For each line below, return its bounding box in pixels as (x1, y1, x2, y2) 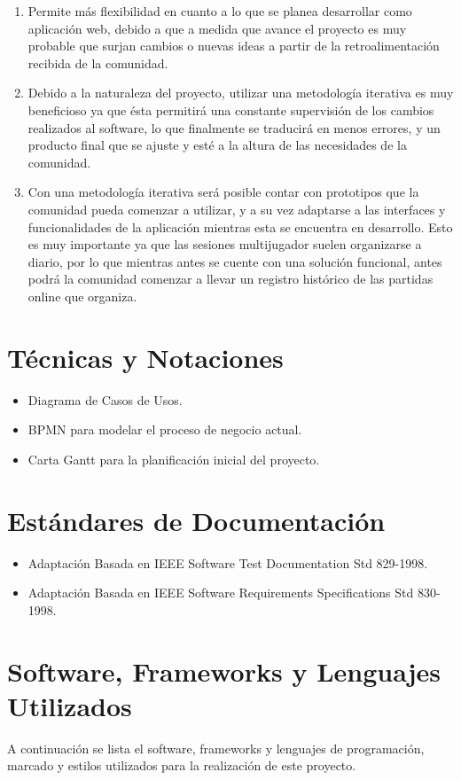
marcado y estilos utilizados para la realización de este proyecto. (7, 756, 356, 775)
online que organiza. (27, 286, 137, 305)
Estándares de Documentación (7, 502, 386, 538)
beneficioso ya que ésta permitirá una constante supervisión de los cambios (27, 100, 434, 119)
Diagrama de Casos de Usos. (27, 390, 183, 409)
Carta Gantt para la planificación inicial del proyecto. (27, 449, 320, 468)
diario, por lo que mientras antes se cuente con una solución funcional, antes (27, 252, 442, 270)
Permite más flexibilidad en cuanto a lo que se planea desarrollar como (27, 2, 412, 19)
